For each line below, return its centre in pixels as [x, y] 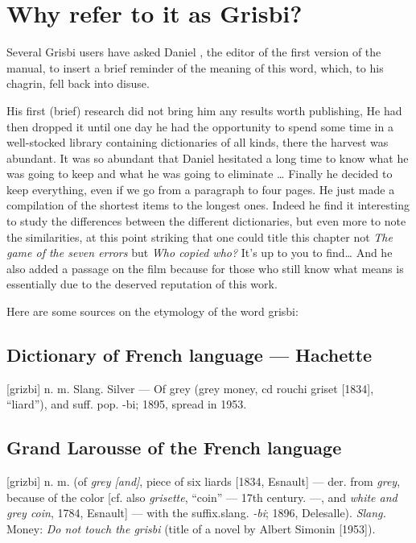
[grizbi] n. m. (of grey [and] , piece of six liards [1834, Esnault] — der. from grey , [204, 481]
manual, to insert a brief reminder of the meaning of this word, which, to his [195, 67]
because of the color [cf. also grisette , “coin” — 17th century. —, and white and [202, 497]
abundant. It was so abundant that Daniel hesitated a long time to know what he [208, 158]
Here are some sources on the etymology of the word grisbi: [152, 311]
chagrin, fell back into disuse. [78, 83]
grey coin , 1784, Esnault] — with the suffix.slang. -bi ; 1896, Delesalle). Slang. [196, 513]
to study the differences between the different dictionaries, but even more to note [206, 221]
